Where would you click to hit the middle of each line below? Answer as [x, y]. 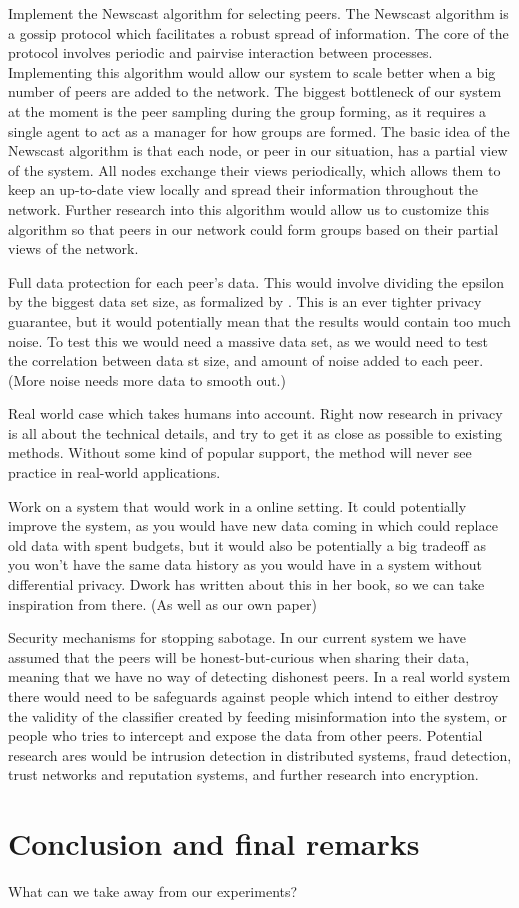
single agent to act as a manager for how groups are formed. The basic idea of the [259, 130]
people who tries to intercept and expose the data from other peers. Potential [245, 735]
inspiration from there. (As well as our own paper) [162, 603]
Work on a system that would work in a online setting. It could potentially [237, 505]
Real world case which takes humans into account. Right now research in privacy [255, 413]
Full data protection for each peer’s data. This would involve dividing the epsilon [256, 281]
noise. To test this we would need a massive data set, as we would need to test [248, 340]
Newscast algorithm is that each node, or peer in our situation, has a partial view [258, 150]
